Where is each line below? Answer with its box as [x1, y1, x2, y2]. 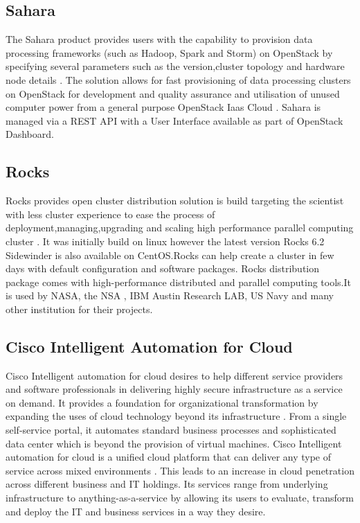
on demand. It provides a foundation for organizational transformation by [6, 395, 318, 409]
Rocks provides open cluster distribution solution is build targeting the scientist [6, 193, 344, 208]
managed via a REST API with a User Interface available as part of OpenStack [6, 113, 343, 127]
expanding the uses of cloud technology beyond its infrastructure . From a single [6, 409, 347, 423]
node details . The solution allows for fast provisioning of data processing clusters [6, 72, 351, 87]
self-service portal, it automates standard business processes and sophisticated [6, 423, 336, 437]
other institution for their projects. [6, 301, 153, 316]
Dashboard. [6, 127, 54, 141]
